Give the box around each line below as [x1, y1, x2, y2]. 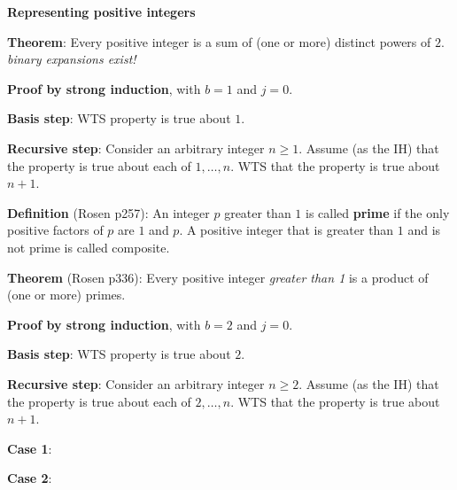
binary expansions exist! [7, 50, 136, 68]
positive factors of [7, 221, 104, 239]
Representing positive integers [7, 3, 196, 20]
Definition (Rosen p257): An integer [7, 203, 210, 222]
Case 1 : [7, 439, 52, 457]
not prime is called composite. [7, 237, 170, 256]
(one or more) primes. [7, 285, 126, 304]
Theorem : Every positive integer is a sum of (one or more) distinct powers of [7, 32, 431, 51]
